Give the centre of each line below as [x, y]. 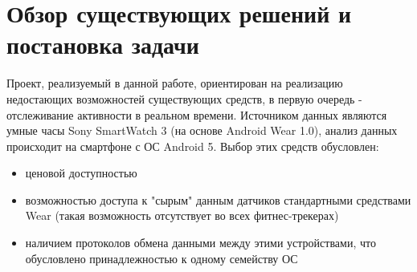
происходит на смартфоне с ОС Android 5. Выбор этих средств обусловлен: [193, 146]
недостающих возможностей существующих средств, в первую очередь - [184, 98]
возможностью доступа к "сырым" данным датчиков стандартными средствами [218, 199]
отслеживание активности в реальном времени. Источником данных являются [197, 114]
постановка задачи [103, 45]
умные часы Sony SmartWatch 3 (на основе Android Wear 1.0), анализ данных [202, 130]
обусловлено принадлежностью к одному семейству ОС [161, 258]
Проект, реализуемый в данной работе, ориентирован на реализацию [175, 83]
